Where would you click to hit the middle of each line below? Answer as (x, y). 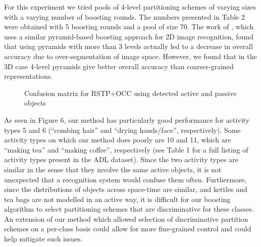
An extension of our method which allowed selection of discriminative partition (126, 218)
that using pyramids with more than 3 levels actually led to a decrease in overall (128, 46)
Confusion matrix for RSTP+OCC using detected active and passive (130, 93)
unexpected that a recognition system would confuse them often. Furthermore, (125, 179)
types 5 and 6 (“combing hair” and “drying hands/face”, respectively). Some (122, 130)
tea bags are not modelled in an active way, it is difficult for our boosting (117, 199)
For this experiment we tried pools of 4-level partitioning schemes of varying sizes (130, 7)
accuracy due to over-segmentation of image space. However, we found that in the (130, 56)
